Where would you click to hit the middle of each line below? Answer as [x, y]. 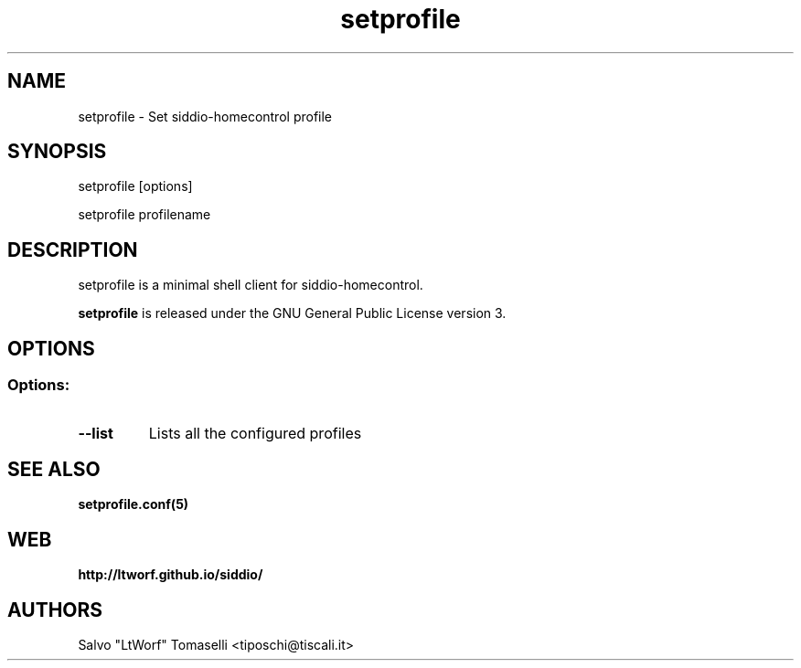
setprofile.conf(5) [133, 504]
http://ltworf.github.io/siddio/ [171, 575]
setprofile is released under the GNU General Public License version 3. [292, 313]
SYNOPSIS [57, 152]
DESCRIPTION [73, 249]
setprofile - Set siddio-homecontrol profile [205, 116]
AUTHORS [55, 610]
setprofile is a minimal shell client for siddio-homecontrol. [251, 285]
